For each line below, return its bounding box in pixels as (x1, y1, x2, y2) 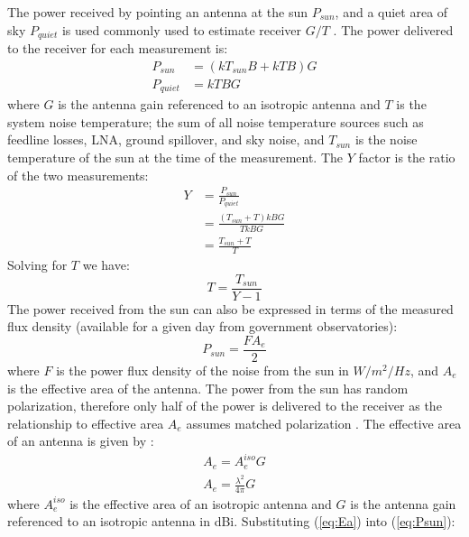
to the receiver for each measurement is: (7, 39, 228, 58)
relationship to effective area (7, 413, 164, 432)
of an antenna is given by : (7, 431, 154, 450)
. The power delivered (333, 20, 454, 39)
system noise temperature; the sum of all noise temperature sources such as (7, 112, 424, 131)
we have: (82, 255, 130, 274)
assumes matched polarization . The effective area (186, 413, 462, 432)
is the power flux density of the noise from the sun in (56, 361, 349, 379)
